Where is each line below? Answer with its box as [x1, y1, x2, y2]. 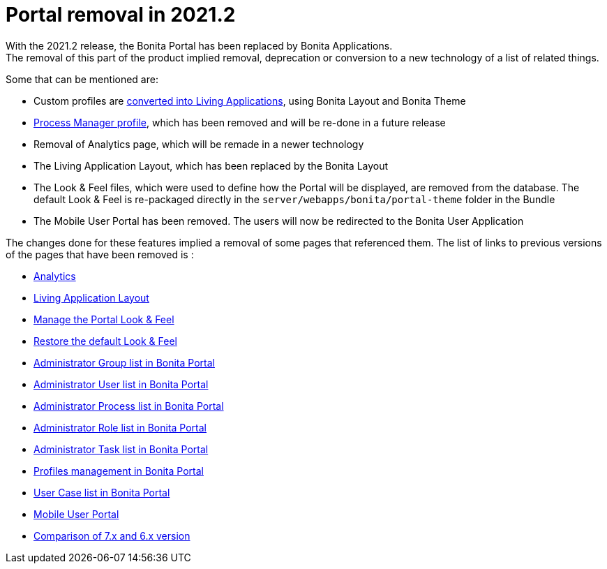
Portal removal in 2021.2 [6, 3, 236, 27]
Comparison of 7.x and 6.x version [33, 529, 190, 542]
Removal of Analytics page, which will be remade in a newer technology [33, 138, 364, 150]
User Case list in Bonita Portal [33, 486, 170, 498]
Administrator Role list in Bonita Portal [33, 421, 207, 434]
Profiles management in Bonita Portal [33, 464, 204, 477]
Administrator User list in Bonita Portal [33, 378, 209, 390]
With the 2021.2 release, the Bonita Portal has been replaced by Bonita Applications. [6, 39, 393, 52]
